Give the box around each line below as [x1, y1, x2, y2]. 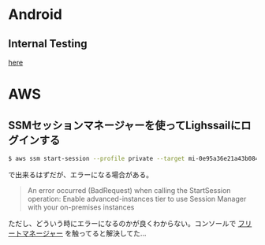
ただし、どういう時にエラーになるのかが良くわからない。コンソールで [8, 218, 237, 228]
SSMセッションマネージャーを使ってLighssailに [8, 118, 241, 132]
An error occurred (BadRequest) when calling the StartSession [27, 185, 231, 195]
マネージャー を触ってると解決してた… [21, 228, 147, 238]
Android [8, 6, 63, 24]
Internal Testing [8, 37, 88, 50]
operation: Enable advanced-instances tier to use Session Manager [27, 194, 247, 203]
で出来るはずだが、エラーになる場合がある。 [8, 169, 154, 179]
